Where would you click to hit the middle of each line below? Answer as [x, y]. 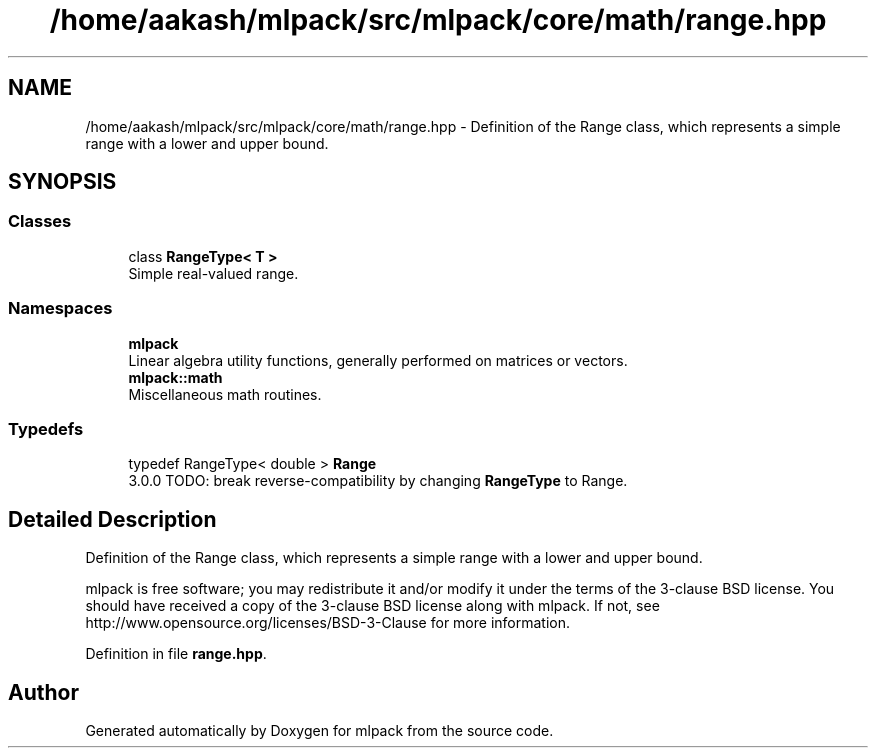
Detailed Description [112, 519]
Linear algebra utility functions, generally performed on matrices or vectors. [378, 360]
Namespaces [60, 308]
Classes [40, 221]
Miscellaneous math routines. [225, 394]
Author [43, 692]
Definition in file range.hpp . [176, 654]
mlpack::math [175, 377]
